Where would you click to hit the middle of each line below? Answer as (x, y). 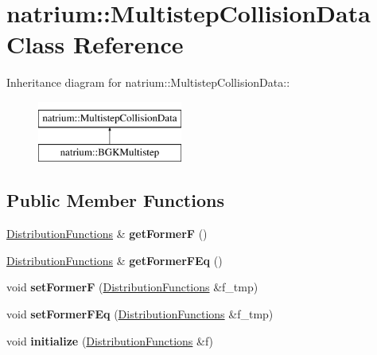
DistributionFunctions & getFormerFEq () (115, 260)
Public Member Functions (115, 200)
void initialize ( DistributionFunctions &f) (110, 340)
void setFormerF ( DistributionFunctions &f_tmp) (132, 287)
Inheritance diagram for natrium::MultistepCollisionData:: (148, 82)
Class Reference (95, 44)
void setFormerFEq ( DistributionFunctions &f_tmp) (140, 314)
